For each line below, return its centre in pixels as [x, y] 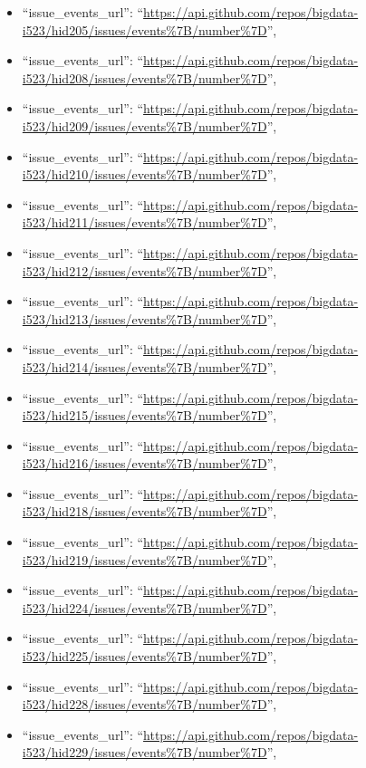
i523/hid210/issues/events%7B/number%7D [144, 174]
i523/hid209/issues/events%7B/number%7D [144, 125]
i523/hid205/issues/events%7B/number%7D [144, 29]
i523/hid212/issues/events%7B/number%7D [144, 270]
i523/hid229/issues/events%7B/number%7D [144, 752]
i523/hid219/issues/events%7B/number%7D [144, 559]
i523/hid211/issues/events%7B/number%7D [144, 222]
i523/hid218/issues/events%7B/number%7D [144, 511]
